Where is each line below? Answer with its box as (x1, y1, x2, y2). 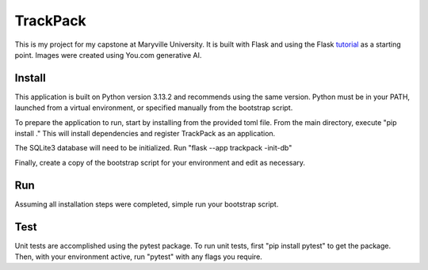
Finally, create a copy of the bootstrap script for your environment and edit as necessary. (14, 158, 305, 167)
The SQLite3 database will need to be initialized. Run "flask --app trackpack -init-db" (14, 143, 292, 153)
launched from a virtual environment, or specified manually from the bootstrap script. (14, 103, 293, 112)
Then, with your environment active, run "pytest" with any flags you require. (14, 252, 263, 261)
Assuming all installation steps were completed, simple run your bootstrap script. (14, 199, 279, 209)
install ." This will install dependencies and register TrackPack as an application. (14, 129, 276, 139)
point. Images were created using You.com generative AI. (14, 50, 202, 59)
